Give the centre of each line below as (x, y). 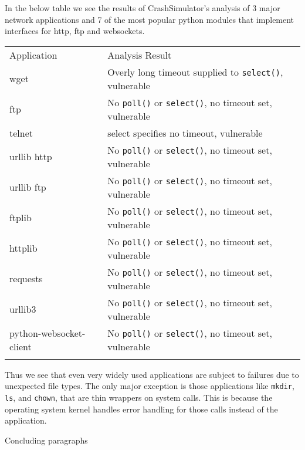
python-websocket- (48, 333)
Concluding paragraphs (46, 440)
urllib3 (23, 309)
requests (26, 279)
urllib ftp (28, 187)
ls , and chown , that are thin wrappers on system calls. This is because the (139, 397)
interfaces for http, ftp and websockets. (75, 31)
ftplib (21, 218)
